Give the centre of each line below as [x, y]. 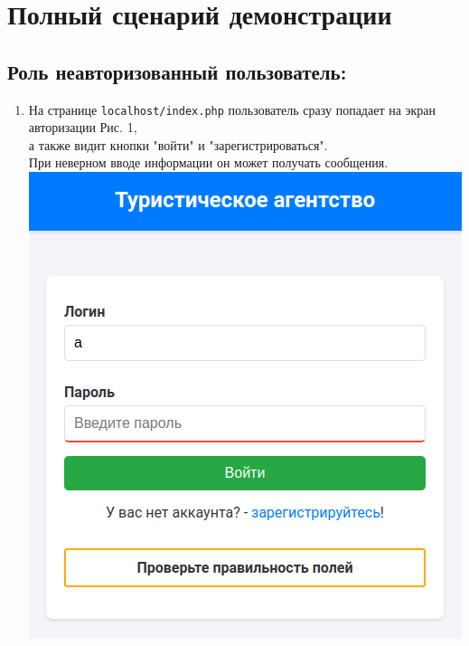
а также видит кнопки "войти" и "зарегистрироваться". [178, 144]
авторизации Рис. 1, [83, 127]
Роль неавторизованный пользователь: [177, 71]
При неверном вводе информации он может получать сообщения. [208, 162]
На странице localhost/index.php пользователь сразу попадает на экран [232, 109]
